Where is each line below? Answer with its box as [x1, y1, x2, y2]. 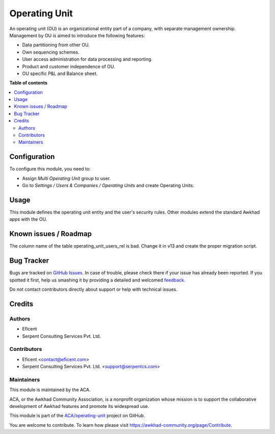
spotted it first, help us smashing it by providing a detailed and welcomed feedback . [9, 277, 186, 283]
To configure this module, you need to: [9, 166, 91, 172]
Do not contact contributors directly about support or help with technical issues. [9, 286, 178, 292]
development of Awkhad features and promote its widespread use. [9, 403, 150, 409]
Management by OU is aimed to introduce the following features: [9, 32, 145, 38]
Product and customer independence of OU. [22, 63, 116, 69]
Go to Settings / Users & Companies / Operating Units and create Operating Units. [22, 183, 195, 189]
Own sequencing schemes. [22, 49, 80, 55]
